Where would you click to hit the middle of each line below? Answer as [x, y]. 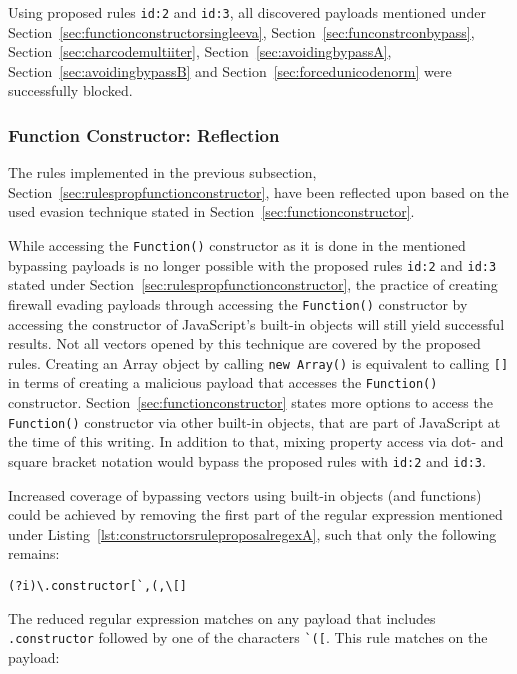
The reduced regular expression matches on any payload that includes [222, 617]
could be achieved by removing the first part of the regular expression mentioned [255, 514]
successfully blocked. [70, 90]
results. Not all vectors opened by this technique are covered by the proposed [244, 343]
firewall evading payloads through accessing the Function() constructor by [238, 303]
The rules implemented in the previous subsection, [162, 172]
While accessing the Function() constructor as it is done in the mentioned [237, 245]
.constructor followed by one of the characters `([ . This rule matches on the [248, 637]
